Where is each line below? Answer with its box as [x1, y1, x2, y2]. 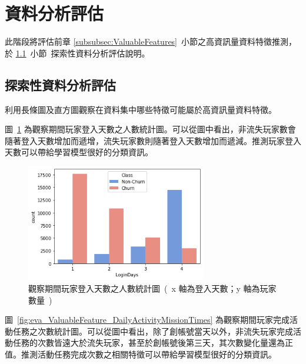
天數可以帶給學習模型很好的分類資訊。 [5, 146, 153, 158]
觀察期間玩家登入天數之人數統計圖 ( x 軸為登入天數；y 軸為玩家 [28, 282, 277, 294]
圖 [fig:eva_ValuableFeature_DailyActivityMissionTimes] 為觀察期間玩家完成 [5, 313, 290, 326]
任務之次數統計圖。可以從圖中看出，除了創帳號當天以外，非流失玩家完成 [12, 325, 293, 337]
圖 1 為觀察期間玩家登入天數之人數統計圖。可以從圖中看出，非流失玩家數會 [5, 123, 296, 135]
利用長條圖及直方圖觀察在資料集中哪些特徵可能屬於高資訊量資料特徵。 [5, 103, 277, 115]
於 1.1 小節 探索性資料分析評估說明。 [5, 46, 150, 59]
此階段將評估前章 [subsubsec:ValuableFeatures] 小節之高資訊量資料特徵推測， [5, 35, 297, 48]
